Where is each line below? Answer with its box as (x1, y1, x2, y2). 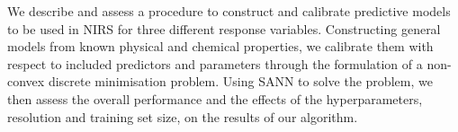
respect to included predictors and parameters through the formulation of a (7, 54, 423, 73)
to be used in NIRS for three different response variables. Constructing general (7, 19, 441, 38)
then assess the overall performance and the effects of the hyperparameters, (7, 89, 423, 108)
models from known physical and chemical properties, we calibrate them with (7, 37, 434, 56)
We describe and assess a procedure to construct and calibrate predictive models (7, 2, 451, 20)
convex (7, 72, 45, 91)
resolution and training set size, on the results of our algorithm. (7, 107, 358, 126)
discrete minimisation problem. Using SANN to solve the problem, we (48, 72, 433, 91)
